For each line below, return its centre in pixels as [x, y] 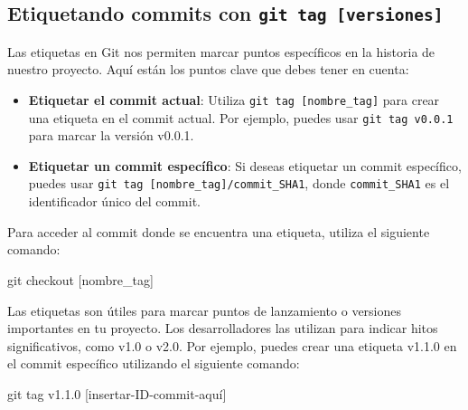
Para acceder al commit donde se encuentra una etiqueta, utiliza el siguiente [219, 231]
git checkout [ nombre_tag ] [80, 279]
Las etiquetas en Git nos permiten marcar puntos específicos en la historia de [221, 51]
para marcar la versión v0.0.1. [111, 135]
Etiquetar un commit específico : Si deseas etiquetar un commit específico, [245, 165]
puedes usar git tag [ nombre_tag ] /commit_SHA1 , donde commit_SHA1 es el [239, 183]
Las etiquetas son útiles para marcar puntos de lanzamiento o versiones [205, 310]
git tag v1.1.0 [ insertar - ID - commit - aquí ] [117, 393]
